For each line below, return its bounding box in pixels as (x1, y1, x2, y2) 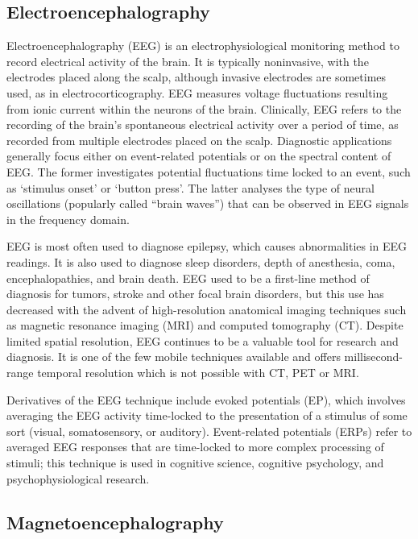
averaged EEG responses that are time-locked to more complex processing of (6, 438, 384, 455)
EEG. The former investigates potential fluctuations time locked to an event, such (6, 163, 411, 180)
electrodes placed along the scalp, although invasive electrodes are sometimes (6, 68, 387, 85)
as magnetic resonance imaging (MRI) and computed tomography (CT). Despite (6, 317, 404, 334)
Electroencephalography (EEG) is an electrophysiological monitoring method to (6, 37, 399, 54)
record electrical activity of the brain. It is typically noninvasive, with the (6, 52, 369, 69)
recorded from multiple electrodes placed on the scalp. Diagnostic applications (6, 131, 392, 148)
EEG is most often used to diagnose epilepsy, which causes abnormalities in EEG (6, 238, 408, 255)
